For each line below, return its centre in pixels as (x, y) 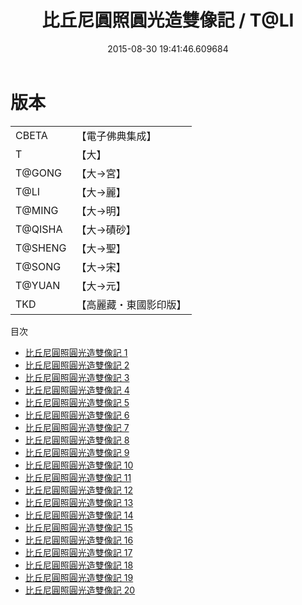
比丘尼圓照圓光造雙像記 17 (78, 552)
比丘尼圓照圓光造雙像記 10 (79, 465)
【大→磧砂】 (106, 229)
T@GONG (38, 173)
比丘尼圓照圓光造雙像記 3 (77, 377)
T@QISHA (39, 229)
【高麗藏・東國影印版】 (131, 304)
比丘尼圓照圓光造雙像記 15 (78, 527)
